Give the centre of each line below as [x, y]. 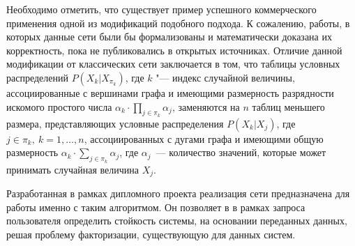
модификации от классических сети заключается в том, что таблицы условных [173, 64]
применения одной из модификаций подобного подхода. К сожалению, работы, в [178, 23]
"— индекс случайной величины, [225, 77]
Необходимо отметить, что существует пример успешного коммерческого [161, 9]
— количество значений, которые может [241, 152]
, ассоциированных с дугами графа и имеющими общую [204, 138]
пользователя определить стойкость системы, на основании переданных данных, [177, 221]
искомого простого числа [59, 106]
